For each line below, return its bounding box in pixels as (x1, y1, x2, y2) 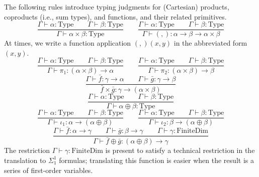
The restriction (4, 145, 50, 155)
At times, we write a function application (4, 38, 131, 48)
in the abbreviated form (174, 38, 247, 48)
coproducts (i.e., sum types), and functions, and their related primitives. (4, 11, 227, 22)
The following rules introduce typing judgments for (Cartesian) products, (4, 2, 229, 12)
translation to (4, 154, 46, 165)
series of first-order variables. (4, 164, 93, 175)
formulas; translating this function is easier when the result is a (59, 154, 254, 165)
